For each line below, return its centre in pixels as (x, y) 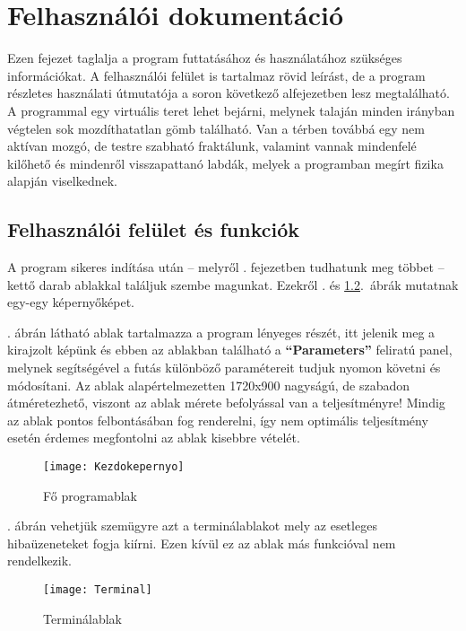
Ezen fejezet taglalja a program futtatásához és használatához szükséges (205, 58)
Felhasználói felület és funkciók (153, 229)
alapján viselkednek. (62, 181)
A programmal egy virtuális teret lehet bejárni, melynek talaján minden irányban (231, 110)
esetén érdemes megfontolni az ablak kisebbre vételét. (154, 438)
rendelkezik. (39, 561)
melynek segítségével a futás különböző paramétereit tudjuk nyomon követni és (224, 368)
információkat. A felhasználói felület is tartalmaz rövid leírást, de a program (216, 75)
